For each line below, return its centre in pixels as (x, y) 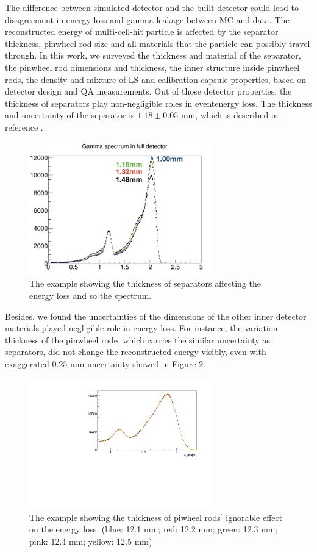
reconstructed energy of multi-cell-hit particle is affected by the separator (142, 31)
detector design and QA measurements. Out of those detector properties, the (148, 91)
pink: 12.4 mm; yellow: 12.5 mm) (91, 541)
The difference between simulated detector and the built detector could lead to (152, 7)
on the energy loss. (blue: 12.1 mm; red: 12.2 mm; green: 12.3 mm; (154, 529)
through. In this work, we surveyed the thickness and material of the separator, (153, 55)
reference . (24, 127)
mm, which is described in (230, 115)
